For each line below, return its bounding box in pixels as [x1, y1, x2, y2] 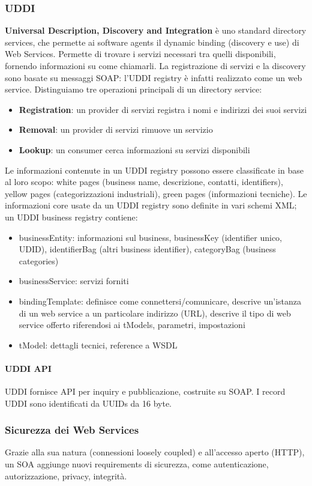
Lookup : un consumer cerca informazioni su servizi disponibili [19, 143, 250, 156]
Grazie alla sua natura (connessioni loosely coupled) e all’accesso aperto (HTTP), [5, 446, 305, 458]
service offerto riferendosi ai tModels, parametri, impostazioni [19, 318, 245, 331]
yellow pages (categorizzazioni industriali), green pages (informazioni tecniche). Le [5, 187, 307, 199]
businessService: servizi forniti [19, 275, 129, 287]
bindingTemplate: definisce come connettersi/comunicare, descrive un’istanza [19, 294, 301, 307]
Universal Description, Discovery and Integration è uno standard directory [5, 24, 307, 37]
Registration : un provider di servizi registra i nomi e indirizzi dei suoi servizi [19, 103, 307, 115]
